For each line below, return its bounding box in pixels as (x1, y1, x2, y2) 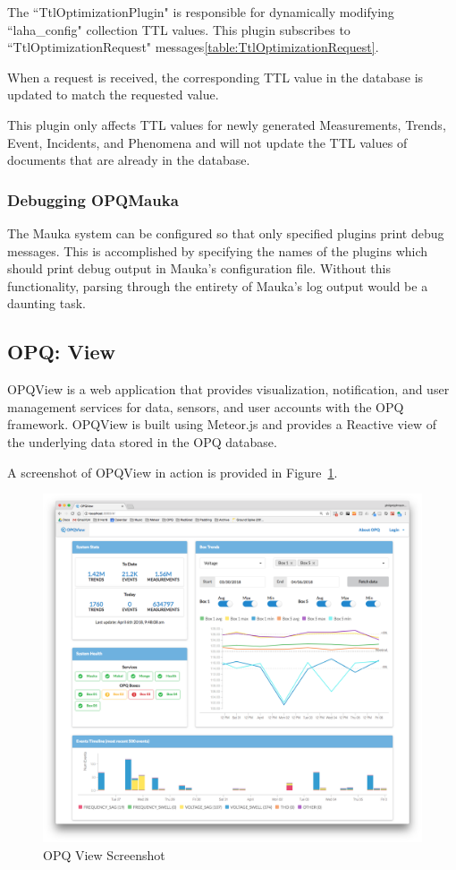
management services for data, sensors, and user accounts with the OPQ (7, 397, 404, 416)
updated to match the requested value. (7, 85, 219, 104)
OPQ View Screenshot (43, 845, 165, 864)
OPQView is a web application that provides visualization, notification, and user (7, 380, 450, 399)
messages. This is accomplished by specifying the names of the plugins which (7, 241, 428, 260)
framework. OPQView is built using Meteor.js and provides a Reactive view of (7, 415, 436, 434)
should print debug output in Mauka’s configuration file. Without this (7, 259, 391, 278)
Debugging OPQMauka (7, 188, 179, 211)
